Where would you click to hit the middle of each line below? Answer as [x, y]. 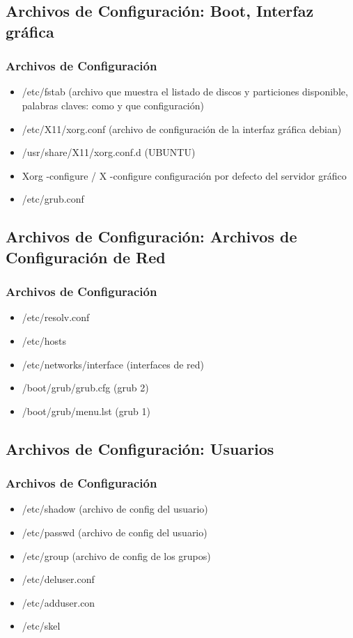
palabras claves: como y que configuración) [113, 105]
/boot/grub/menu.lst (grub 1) [86, 411]
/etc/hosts [44, 340]
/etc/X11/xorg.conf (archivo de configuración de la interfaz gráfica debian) [182, 129]
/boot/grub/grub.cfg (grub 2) [85, 388]
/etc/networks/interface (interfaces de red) [113, 364]
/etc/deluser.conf [58, 579]
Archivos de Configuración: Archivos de [151, 236]
